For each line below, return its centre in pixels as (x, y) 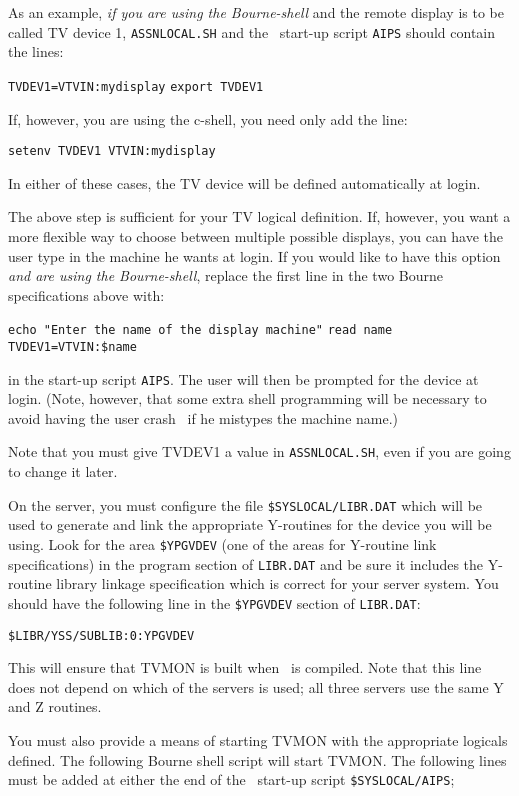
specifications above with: (86, 294)
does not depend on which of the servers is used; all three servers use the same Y (256, 686)
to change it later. (63, 471)
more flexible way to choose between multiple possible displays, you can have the (256, 235)
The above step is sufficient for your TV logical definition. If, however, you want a (259, 216)
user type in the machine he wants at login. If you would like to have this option (254, 255)
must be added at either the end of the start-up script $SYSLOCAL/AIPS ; (231, 779)
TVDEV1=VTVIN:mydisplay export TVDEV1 (136, 86)
